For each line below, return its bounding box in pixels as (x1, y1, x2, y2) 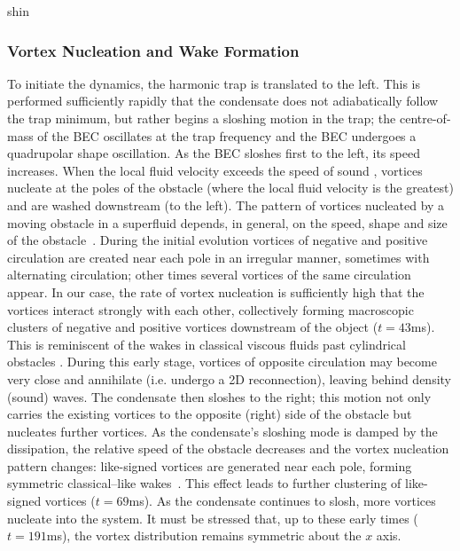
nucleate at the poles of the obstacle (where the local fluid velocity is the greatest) (7, 178, 454, 197)
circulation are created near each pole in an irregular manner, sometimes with (7, 248, 430, 266)
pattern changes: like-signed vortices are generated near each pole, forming (7, 456, 412, 475)
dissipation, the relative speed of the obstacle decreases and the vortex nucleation (7, 439, 449, 458)
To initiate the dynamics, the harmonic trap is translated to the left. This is (7, 74, 421, 92)
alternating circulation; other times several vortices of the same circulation (7, 265, 411, 284)
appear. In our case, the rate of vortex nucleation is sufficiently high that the (7, 282, 425, 301)
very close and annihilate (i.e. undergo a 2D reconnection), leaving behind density (7, 369, 452, 388)
